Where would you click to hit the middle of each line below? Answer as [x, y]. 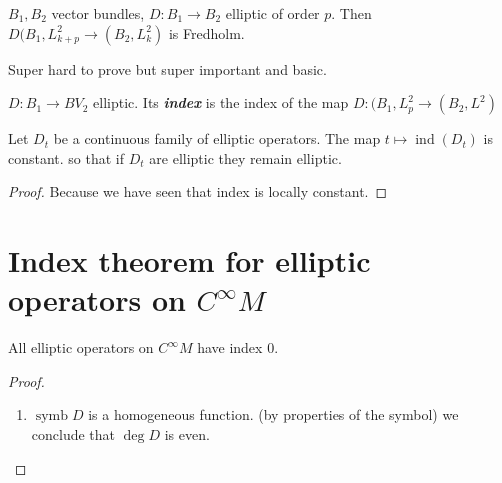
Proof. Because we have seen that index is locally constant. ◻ [198, 191]
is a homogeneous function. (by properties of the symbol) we [273, 414]
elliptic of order [272, 13]
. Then [351, 13]
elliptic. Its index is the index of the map [221, 102]
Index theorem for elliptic [189, 260]
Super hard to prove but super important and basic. [167, 68]
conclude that [73, 434]
